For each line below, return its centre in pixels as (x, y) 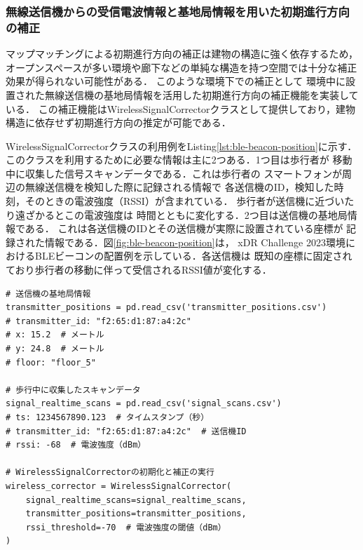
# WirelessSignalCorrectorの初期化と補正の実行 (110, 472)
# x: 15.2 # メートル (55, 335)
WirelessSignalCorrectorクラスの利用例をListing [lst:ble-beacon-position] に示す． (181, 146)
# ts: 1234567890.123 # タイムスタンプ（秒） (108, 417)
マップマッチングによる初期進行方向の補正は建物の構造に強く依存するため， (182, 54)
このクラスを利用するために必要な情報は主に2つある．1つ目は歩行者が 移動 (179, 160)
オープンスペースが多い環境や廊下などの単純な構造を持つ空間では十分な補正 (181, 67)
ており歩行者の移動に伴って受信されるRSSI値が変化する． (139, 270)
